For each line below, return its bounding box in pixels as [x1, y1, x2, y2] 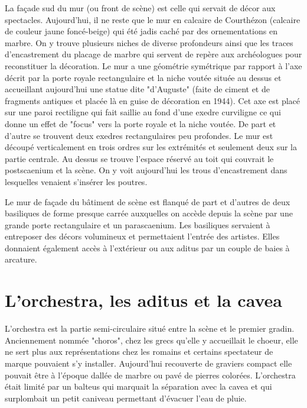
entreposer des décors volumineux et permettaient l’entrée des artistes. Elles [5, 230, 280, 242]
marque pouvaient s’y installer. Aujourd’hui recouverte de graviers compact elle [5, 357, 292, 369]
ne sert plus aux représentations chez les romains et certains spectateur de [5, 345, 273, 358]
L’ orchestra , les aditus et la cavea [5, 288, 282, 312]
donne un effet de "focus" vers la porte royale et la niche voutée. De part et [5, 117, 276, 129]
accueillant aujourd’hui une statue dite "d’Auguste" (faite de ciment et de [5, 83, 270, 95]
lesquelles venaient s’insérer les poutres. [5, 175, 148, 187]
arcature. [5, 253, 37, 265]
